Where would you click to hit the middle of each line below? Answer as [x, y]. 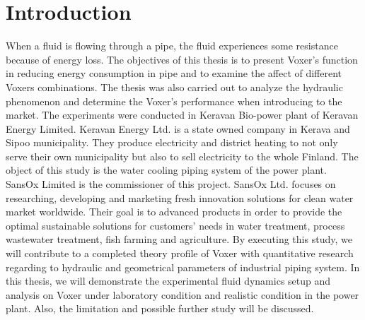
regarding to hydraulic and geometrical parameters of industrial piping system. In [183, 267]
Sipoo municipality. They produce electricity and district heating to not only [172, 142]
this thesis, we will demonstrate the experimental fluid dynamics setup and [168, 281]
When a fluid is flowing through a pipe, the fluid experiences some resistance [172, 46]
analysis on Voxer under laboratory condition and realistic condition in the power [182, 294]
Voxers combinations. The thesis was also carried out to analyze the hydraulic [174, 87]
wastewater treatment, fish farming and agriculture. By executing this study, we [179, 239]
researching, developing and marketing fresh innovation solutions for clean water [180, 197]
